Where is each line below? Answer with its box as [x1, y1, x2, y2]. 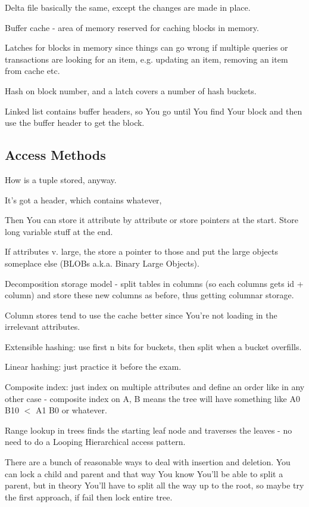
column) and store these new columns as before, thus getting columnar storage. [5, 289, 294, 301]
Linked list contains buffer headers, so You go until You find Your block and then [5, 104, 302, 117]
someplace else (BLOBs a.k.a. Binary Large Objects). [5, 256, 199, 269]
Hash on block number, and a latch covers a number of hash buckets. [5, 84, 257, 97]
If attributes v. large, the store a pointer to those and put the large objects [5, 245, 279, 258]
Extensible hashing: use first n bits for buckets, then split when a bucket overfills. [5, 340, 302, 353]
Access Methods [5, 146, 106, 164]
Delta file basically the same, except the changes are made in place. [5, 1, 251, 13]
